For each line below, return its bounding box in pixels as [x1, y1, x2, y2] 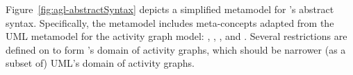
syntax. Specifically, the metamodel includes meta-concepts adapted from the [6, 15, 334, 30]
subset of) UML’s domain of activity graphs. [6, 56, 195, 70]
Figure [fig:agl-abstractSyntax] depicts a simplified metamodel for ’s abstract [6, 2, 334, 16]
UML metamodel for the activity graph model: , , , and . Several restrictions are [6, 29, 347, 43]
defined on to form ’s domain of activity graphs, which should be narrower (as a [6, 42, 346, 56]
